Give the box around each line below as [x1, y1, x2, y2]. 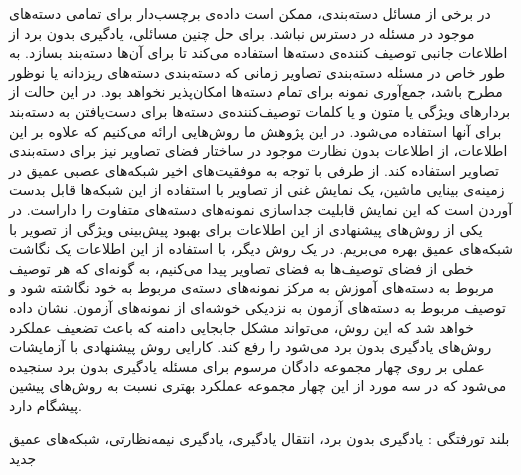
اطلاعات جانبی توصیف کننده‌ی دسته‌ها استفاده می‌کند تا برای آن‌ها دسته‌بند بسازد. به [9, 42, 508, 63]
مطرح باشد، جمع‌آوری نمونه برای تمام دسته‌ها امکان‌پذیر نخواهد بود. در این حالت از [9, 81, 503, 102]
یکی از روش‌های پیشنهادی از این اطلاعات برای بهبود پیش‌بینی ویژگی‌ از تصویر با [9, 218, 483, 239]
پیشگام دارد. [9, 394, 82, 415]
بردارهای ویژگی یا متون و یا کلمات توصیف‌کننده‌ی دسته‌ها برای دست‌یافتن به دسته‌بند [9, 100, 511, 121]
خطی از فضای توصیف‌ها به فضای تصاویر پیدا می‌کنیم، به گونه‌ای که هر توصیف [9, 257, 474, 278]
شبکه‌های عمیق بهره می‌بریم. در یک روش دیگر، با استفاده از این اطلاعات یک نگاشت [9, 238, 513, 259]
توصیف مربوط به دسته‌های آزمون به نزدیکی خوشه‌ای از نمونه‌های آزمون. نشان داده [9, 296, 506, 317]
